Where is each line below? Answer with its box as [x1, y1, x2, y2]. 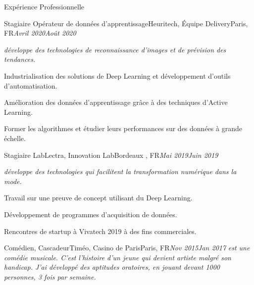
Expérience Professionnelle [4, 1, 85, 11]
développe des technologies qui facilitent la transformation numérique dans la [4, 166, 237, 177]
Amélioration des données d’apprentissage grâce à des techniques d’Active [4, 97, 228, 107]
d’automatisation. [4, 80, 57, 91]
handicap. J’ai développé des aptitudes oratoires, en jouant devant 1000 [4, 262, 220, 272]
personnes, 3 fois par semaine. [4, 271, 96, 282]
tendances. [4, 54, 36, 64]
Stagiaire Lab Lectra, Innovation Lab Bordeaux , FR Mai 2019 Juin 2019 [4, 149, 218, 160]
